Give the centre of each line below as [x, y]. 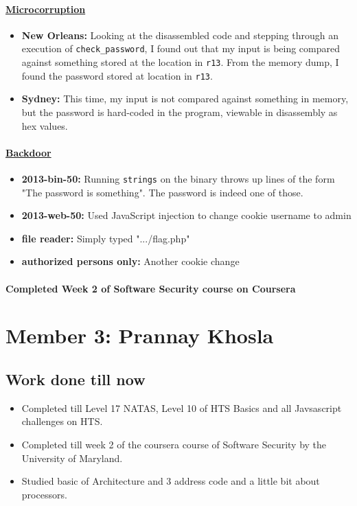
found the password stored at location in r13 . [117, 75]
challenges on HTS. [62, 421]
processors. [44, 494]
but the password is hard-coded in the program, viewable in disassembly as [180, 112]
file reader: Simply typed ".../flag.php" [106, 238]
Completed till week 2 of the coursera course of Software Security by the [174, 444]
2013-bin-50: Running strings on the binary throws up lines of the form [178, 178]
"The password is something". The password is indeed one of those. [162, 192]
